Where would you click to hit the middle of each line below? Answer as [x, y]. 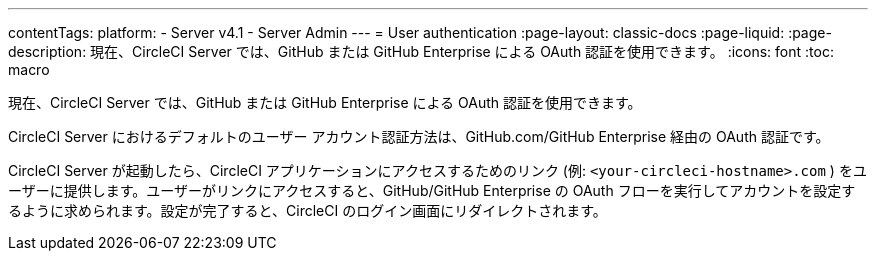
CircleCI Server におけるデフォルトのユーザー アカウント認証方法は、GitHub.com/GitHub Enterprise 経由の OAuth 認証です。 [419, 136]
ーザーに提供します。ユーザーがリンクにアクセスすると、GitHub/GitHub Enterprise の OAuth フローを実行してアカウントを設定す [432, 190]
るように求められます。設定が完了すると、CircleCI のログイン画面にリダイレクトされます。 [307, 210]
